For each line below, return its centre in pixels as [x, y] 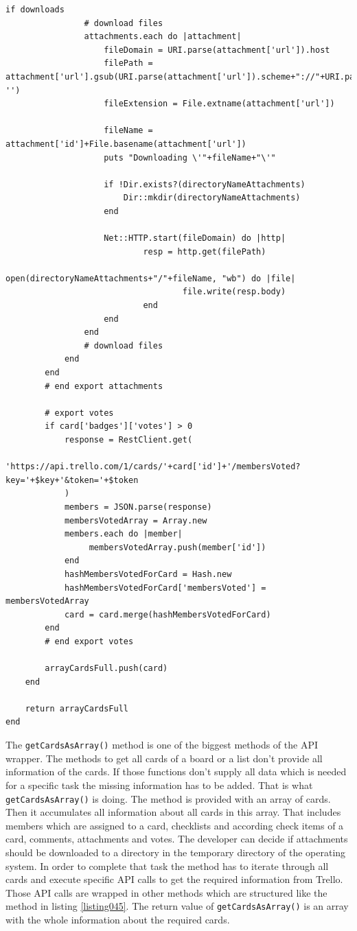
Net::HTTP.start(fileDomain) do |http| [195, 238]
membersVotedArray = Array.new [136, 520]
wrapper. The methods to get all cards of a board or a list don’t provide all [164, 758]
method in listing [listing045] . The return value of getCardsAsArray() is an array [177, 906]
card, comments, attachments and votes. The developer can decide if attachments [177, 839]
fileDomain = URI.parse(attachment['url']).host [217, 50]
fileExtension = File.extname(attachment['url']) [219, 104]
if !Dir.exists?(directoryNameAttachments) [205, 184]
